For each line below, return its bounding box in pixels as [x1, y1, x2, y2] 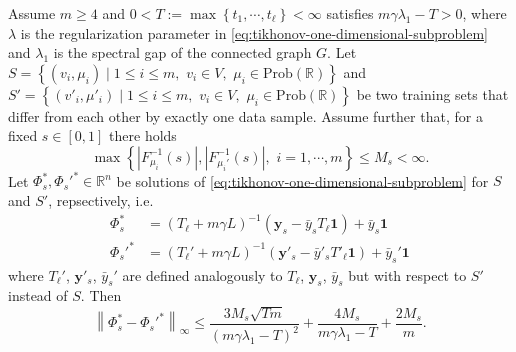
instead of [8, 285, 68, 306]
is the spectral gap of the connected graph [53, 42, 312, 63]
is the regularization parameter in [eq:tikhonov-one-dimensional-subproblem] [20, 22, 488, 43]
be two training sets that [356, 83, 509, 104]
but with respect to [348, 264, 467, 285]
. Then [80, 285, 122, 306]
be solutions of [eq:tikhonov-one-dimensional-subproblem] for [116, 170, 489, 191]
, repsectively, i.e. [48, 190, 154, 211]
